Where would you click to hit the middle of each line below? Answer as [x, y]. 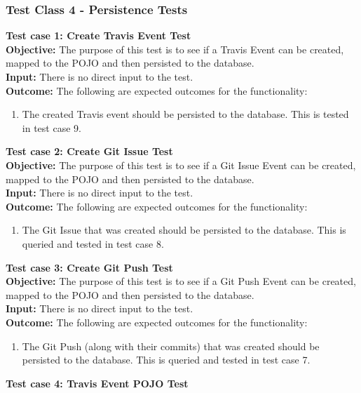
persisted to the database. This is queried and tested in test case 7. [166, 360]
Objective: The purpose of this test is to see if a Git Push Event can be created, [181, 281]
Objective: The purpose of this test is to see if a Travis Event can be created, [175, 49]
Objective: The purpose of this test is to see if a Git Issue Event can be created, [181, 165]
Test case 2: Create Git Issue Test [89, 151]
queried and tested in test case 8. [93, 243]
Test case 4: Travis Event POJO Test [97, 383]
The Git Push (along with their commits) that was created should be [171, 346]
